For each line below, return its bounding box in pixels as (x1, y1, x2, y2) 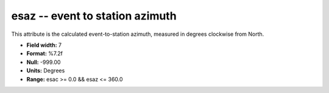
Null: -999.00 (26, 58, 61, 66)
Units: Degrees (26, 67, 65, 74)
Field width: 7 (26, 41, 62, 49)
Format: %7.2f (26, 50, 63, 57)
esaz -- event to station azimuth (11, 9, 177, 22)
